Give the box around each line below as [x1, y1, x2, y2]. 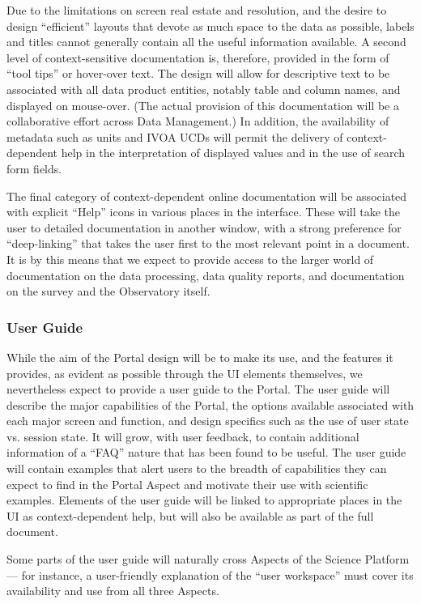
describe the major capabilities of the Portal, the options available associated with [6, 396, 415, 413]
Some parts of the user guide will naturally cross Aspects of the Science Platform [6, 551, 410, 568]
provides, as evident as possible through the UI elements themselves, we [6, 364, 363, 381]
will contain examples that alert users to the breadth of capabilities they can [6, 460, 387, 477]
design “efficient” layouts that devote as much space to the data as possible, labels [6, 17, 415, 34]
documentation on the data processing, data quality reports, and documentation [6, 266, 405, 283]
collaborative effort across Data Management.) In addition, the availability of [6, 113, 389, 130]
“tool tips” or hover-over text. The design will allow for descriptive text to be [6, 65, 390, 82]
